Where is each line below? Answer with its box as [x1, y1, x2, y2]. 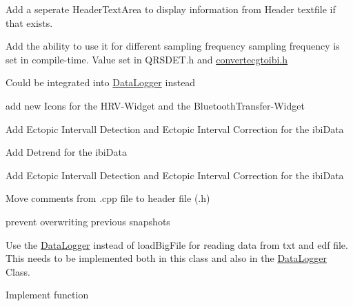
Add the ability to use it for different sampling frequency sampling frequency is [6, 39, 340, 53]
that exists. [6, 15, 53, 30]
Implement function [6, 287, 89, 302]
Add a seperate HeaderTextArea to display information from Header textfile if [6, 2, 336, 16]
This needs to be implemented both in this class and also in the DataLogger [6, 251, 327, 265]
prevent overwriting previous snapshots [6, 214, 170, 228]
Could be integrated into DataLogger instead [6, 75, 196, 90]
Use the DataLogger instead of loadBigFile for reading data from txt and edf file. [6, 237, 348, 252]
